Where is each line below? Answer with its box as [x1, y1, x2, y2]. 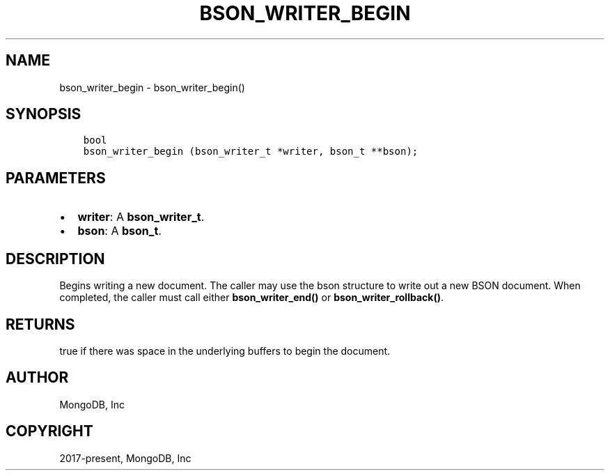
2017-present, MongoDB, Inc [59, 452, 191, 464]
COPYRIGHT [6, 422, 93, 440]
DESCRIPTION [6, 249, 105, 268]
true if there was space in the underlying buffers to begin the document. [59, 344, 391, 357]
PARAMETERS [6, 169, 106, 187]
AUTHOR [6, 369, 69, 387]
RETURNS [6, 315, 75, 333]
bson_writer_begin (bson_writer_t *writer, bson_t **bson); [83, 146, 419, 158]
